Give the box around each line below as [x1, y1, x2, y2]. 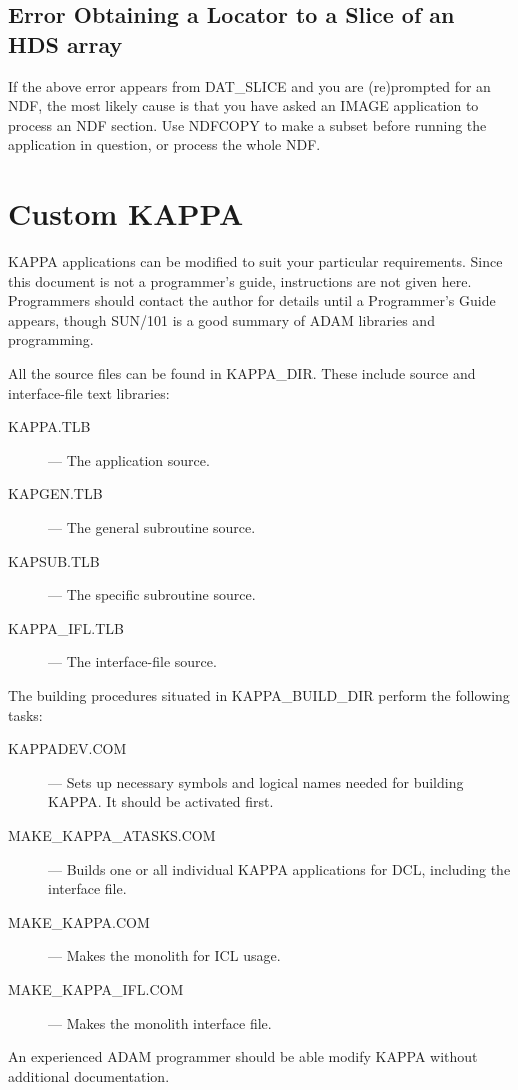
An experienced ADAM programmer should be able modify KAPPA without [8, 1046, 478, 1067]
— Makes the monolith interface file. [48, 1012, 272, 1033]
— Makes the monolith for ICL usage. [48, 945, 281, 966]
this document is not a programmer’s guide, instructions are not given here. [8, 270, 472, 291]
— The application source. [48, 449, 210, 470]
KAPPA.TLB [8, 416, 91, 437]
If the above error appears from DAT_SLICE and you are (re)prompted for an [8, 75, 491, 96]
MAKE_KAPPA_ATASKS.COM [8, 824, 216, 845]
